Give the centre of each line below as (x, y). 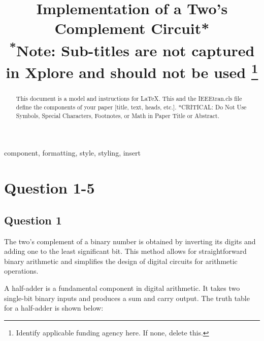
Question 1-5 (49, 188)
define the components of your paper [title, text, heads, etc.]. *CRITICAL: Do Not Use (131, 107)
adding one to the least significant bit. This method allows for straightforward (125, 251)
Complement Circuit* (132, 28)
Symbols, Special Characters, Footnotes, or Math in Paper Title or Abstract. (118, 115)
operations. (21, 271)
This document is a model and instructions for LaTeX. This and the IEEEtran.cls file (129, 99)
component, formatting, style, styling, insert (73, 153)
